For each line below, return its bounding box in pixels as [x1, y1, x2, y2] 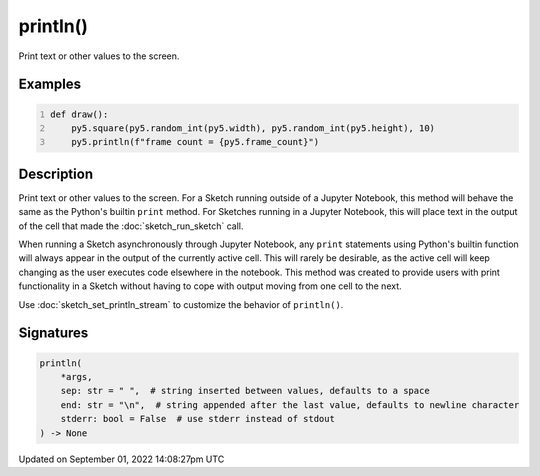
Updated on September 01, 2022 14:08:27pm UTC [18, 453, 225, 465]
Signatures [18, 325, 89, 342]
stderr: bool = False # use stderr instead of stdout [60, 413, 335, 425]
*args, [60, 371, 93, 382]
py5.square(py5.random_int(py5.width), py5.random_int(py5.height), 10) [71, 122, 435, 134]
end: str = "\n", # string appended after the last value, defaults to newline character [60, 399, 520, 410]
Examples [18, 76, 82, 93]
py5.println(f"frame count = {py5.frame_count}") [71, 136, 320, 148]
